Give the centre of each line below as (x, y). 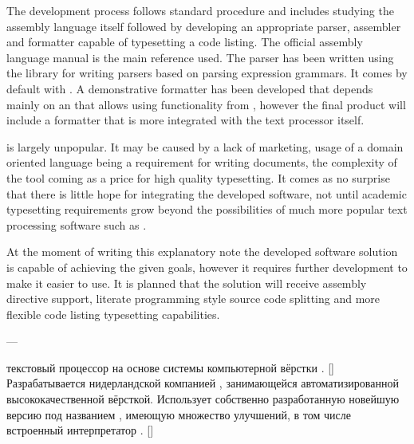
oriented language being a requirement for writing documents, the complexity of (202, 162)
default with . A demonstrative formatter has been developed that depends (190, 88)
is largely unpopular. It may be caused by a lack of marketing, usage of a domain (205, 146)
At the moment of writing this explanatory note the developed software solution (202, 251)
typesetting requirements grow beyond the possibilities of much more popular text (207, 209)
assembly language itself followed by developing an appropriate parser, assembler (204, 26)
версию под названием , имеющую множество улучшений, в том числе (179, 414)
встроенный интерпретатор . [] (80, 430)
